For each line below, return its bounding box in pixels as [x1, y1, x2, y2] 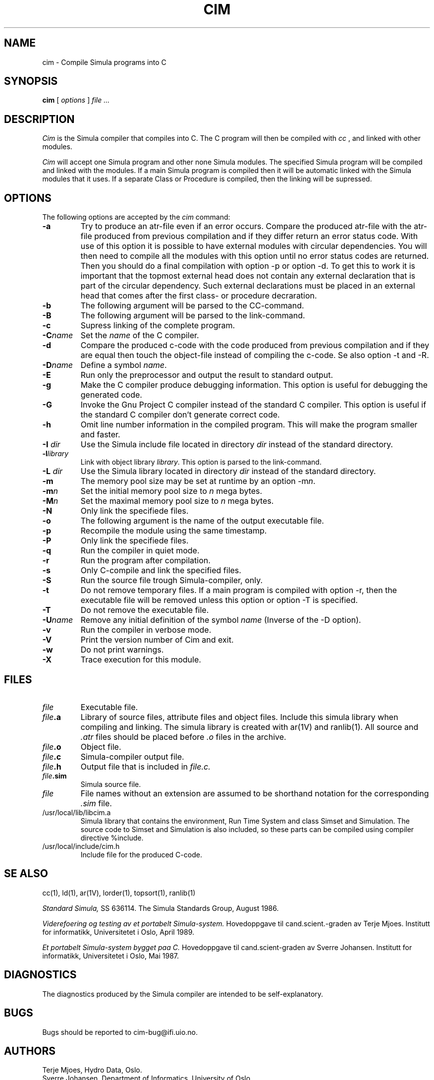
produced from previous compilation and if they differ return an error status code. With [94, 231, 418, 241]
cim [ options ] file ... [42, 96, 110, 105]
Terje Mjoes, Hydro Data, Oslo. [42, 1066, 142, 1075]
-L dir [42, 466, 63, 477]
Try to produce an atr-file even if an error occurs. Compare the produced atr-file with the [80, 221, 412, 232]
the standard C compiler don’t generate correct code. [80, 410, 280, 420]
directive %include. [80, 833, 144, 842]
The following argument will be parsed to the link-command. [80, 310, 305, 321]
